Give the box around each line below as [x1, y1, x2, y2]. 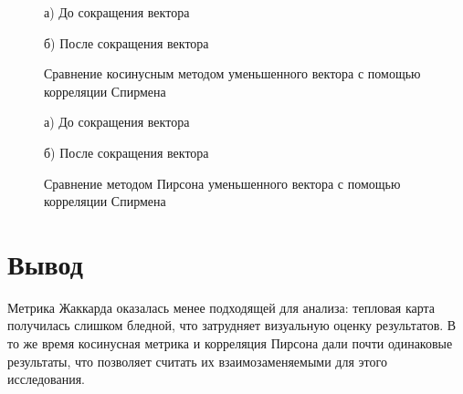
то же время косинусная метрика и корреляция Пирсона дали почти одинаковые [7, 334, 453, 353]
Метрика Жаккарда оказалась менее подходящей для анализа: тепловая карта [7, 297, 436, 316]
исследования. [7, 369, 86, 389]
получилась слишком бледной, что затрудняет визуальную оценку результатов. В [7, 316, 457, 335]
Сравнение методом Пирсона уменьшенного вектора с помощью [44, 173, 401, 192]
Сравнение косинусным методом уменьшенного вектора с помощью [44, 64, 421, 83]
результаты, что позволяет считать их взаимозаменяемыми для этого [7, 351, 387, 370]
